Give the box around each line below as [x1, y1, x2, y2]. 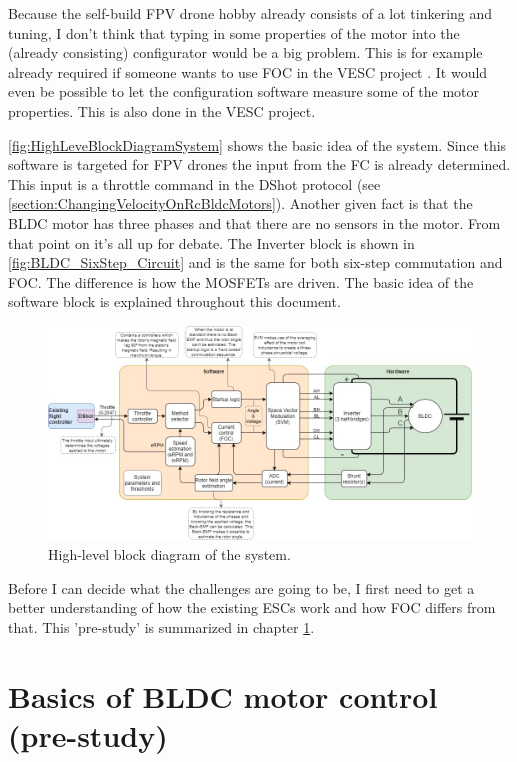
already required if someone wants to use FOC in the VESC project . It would [8, 61, 488, 82]
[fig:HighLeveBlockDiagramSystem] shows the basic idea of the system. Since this [8, 134, 507, 155]
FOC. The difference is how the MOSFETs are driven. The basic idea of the [8, 271, 474, 292]
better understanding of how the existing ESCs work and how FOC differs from [8, 597, 496, 618]
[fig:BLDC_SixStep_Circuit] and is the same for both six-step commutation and [8, 252, 503, 273]
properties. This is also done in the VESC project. [8, 100, 316, 121]
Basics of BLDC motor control [8, 675, 438, 716]
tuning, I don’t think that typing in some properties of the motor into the [8, 22, 460, 43]
